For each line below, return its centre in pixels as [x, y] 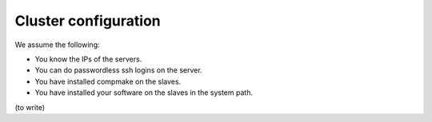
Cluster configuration [88, 21]
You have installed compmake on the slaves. [108, 81]
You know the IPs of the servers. [88, 59]
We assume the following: [57, 45]
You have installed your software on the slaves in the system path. [144, 92]
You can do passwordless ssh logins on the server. [119, 70]
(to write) [30, 107]
